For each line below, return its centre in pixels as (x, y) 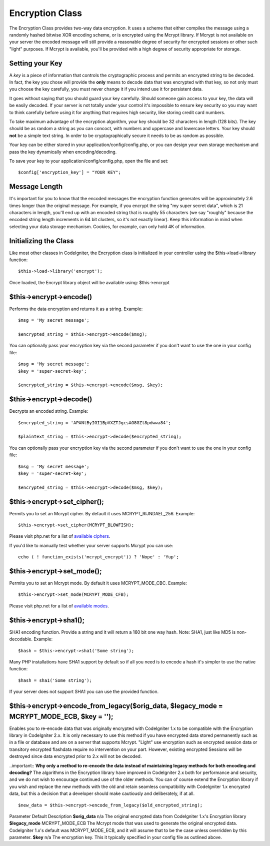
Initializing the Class (41, 241)
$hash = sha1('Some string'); (55, 680)
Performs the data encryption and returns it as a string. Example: (76, 309)
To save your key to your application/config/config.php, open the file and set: (89, 161)
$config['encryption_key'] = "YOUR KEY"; (69, 172)
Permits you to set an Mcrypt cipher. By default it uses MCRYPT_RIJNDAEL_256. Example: (102, 513)
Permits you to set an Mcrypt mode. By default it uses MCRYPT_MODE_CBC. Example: (98, 583)
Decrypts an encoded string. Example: (49, 411)
